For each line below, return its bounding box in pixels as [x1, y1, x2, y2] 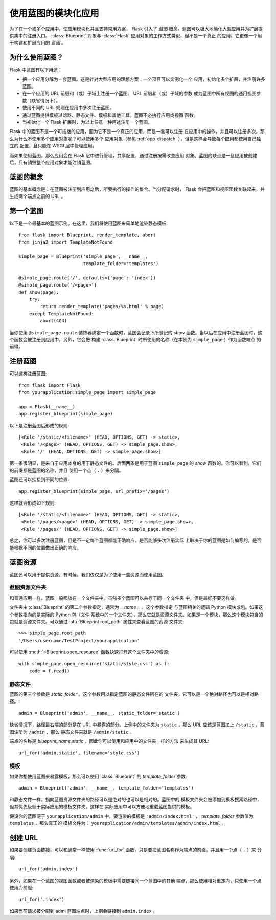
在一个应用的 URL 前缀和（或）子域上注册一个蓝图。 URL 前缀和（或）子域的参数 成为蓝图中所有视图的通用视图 [22, 90, 257, 97]
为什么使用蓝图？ [9, 53, 63, 62]
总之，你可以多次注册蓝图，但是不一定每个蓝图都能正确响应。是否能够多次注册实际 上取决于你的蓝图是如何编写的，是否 [9, 537, 262, 543]
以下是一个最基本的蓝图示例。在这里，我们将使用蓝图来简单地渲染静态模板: [9, 220, 168, 226]
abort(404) [40, 318, 67, 324]
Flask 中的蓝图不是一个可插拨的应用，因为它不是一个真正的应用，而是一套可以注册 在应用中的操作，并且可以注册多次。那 [9, 128, 265, 135]
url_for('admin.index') [18, 866, 78, 872]
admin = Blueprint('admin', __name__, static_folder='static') [18, 710, 180, 716]
